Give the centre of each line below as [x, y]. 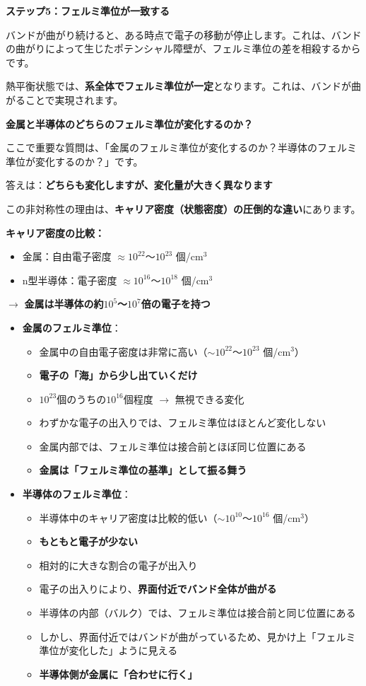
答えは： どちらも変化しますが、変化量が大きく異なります [139, 185]
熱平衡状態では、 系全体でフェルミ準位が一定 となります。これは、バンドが [178, 86]
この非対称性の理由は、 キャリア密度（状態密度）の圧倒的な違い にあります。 [183, 208]
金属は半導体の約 [64, 304]
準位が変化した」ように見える [108, 650]
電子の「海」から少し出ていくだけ [118, 375]
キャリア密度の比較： [55, 232]
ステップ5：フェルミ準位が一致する [88, 11]
